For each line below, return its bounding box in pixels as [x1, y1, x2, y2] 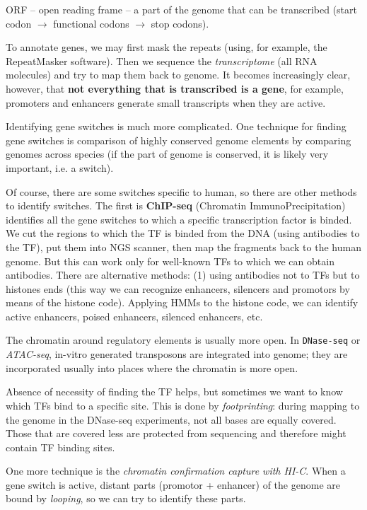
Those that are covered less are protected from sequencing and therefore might [6, 426, 346, 441]
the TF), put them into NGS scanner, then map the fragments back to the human [6, 239, 361, 254]
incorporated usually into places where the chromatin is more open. [6, 360, 298, 375]
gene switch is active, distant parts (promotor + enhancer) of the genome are [6, 477, 340, 492]
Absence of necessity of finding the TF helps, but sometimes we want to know [6, 384, 343, 399]
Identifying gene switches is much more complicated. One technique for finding [6, 119, 346, 134]
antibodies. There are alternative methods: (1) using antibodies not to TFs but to [6, 267, 360, 282]
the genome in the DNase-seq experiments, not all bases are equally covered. [6, 412, 337, 427]
